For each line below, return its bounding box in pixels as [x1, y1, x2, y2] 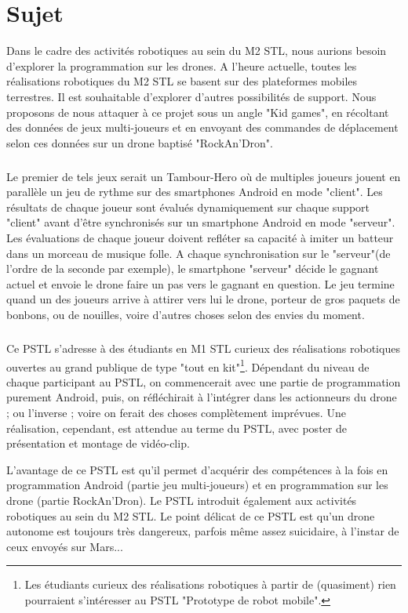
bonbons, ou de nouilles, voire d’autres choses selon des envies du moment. [6, 306, 365, 322]
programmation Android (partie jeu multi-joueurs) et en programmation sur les [6, 477, 388, 493]
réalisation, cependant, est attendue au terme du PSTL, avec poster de [6, 419, 347, 436]
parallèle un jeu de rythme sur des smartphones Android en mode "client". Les [6, 183, 383, 200]
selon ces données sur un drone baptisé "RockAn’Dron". [6, 134, 273, 151]
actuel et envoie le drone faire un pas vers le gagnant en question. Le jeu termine [6, 275, 395, 292]
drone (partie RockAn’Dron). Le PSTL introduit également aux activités [6, 491, 357, 508]
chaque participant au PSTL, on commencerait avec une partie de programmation [6, 373, 401, 390]
